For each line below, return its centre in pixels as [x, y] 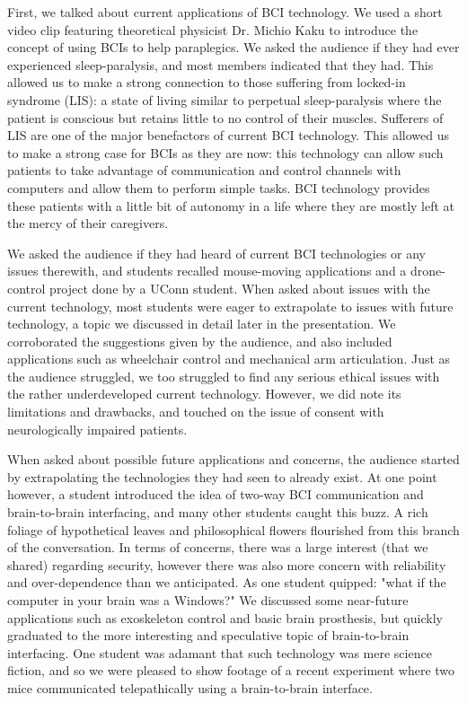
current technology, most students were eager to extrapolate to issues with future [230, 306]
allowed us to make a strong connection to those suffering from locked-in [207, 82]
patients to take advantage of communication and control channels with [204, 170]
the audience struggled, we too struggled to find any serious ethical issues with [224, 376]
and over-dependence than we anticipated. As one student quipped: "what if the [227, 582]
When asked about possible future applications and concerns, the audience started [233, 459]
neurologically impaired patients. [97, 429]
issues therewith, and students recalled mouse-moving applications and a [207, 271]
